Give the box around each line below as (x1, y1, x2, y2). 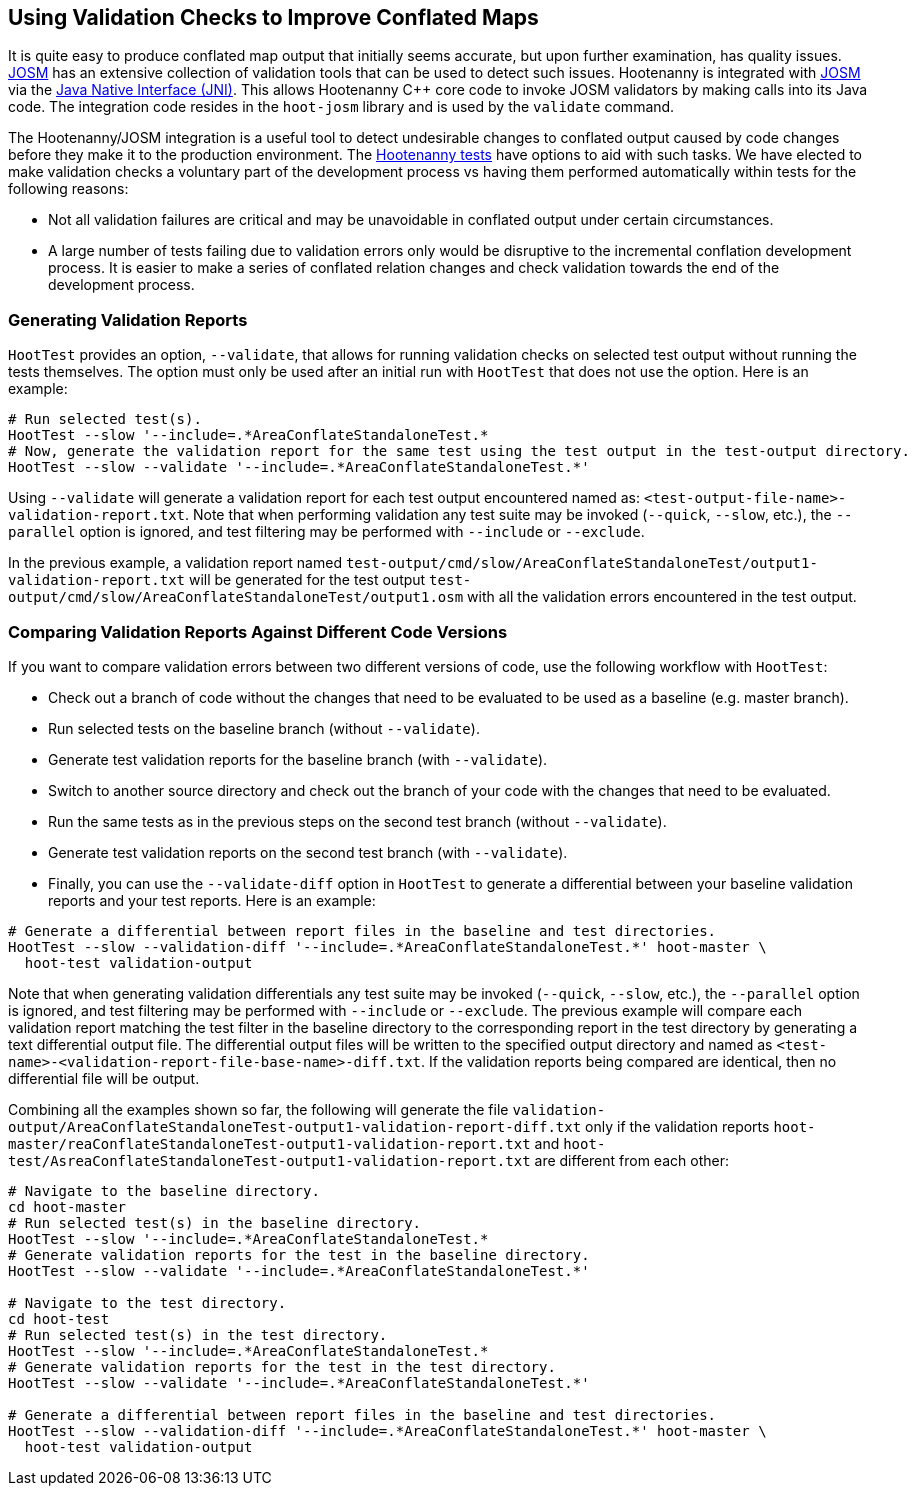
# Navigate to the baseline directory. (8, 1182, 320, 1199)
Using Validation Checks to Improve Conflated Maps (8, 5, 539, 30)
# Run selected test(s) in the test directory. (8, 1326, 388, 1343)
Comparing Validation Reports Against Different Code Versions (8, 621, 508, 642)
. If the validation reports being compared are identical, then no (421, 1052, 837, 1070)
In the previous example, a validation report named (8, 554, 342, 572)
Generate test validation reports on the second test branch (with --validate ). (48, 843, 568, 861)
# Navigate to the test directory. (8, 1294, 287, 1311)
